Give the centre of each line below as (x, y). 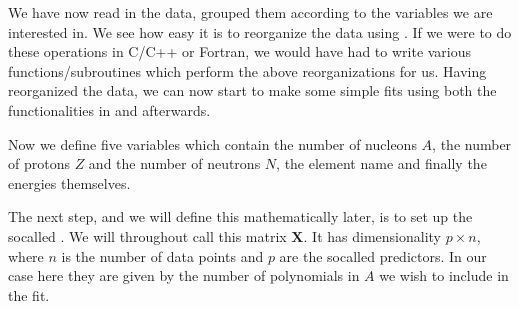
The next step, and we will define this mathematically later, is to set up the (240, 216)
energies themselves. (69, 182)
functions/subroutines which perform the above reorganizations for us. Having (247, 70)
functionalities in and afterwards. (109, 109)
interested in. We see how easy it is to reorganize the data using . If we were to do (260, 31)
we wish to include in (444, 275)
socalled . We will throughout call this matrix (147, 235)
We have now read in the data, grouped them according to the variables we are (250, 12)
